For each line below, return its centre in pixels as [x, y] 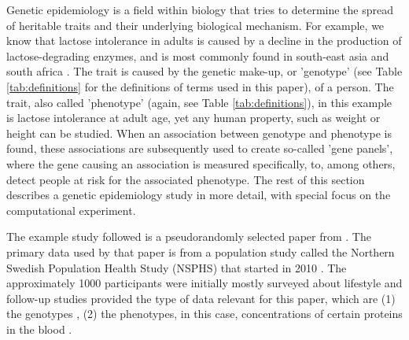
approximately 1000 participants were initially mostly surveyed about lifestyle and [204, 283]
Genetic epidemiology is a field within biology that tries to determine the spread [200, 9]
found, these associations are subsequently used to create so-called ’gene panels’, [200, 148]
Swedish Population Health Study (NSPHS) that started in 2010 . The [177, 267]
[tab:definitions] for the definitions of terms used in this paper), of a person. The [200, 86]
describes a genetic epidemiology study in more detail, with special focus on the [199, 195]
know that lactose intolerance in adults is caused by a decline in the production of [204, 41]
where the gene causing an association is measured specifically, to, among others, [201, 163]
